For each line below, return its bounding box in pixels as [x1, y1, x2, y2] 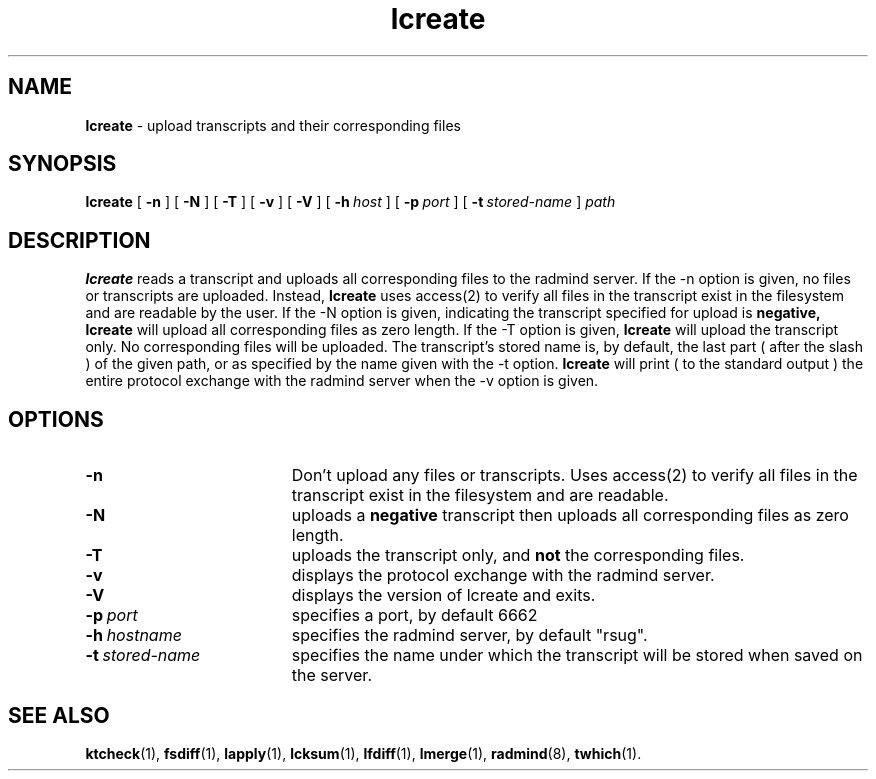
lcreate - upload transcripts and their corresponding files [85, 116, 461, 134]
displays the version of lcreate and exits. [291, 585, 596, 606]
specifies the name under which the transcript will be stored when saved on [291, 645, 863, 666]
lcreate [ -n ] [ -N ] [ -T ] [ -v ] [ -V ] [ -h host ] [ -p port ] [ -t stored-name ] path [85, 193, 616, 211]
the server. [291, 665, 372, 686]
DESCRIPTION [8, 227, 151, 253]
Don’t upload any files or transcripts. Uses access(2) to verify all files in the [291, 465, 858, 486]
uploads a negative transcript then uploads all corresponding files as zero [291, 505, 849, 526]
